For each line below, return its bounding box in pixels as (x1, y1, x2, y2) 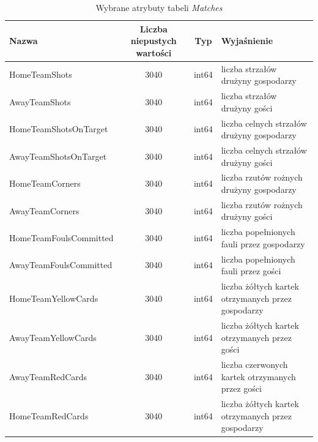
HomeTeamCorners (9, 177, 81, 190)
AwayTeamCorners (9, 204, 79, 217)
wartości (136, 46, 172, 59)
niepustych (130, 34, 177, 47)
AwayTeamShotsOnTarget (9, 149, 107, 162)
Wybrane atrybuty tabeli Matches (95, 1, 223, 13)
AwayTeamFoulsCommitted (9, 258, 113, 271)
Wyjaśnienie (221, 34, 273, 47)
